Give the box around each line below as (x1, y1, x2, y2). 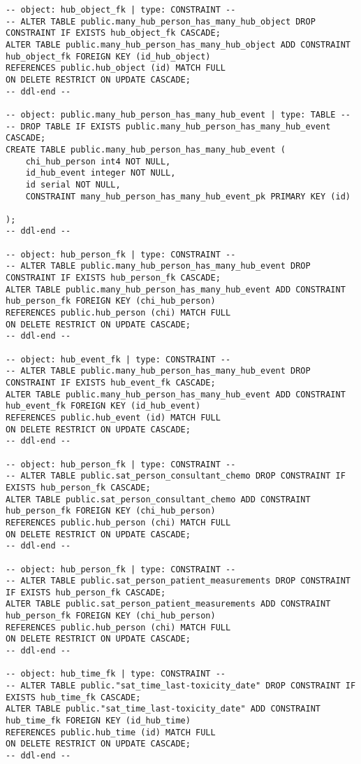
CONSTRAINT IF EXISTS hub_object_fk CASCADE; (6, 28, 221, 38)
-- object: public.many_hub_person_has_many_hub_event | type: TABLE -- (6, 109, 351, 120)
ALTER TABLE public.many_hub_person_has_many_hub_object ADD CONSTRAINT (6, 39, 351, 50)
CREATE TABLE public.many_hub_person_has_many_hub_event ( (6, 144, 286, 155)
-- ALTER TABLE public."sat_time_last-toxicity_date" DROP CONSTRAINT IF (6, 681, 356, 691)
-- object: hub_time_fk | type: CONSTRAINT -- (6, 669, 226, 679)
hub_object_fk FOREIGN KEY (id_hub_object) (6, 51, 211, 62)
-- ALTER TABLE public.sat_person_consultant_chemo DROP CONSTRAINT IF (6, 471, 346, 481)
